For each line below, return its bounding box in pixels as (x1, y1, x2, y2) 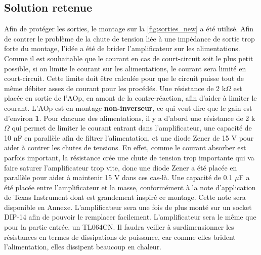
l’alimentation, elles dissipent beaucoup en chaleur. (4, 241, 162, 252)
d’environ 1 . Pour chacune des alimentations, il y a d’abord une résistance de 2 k (4, 112, 255, 123)
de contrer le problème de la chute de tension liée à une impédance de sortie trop (4, 33, 255, 44)
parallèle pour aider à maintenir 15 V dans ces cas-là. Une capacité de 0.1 (4, 172, 233, 183)
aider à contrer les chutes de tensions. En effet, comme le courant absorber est (4, 142, 246, 153)
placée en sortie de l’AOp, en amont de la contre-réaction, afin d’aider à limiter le (4, 93, 257, 103)
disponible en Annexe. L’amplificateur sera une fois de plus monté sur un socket (4, 201, 252, 212)
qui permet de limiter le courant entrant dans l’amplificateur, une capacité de (12, 122, 252, 133)
